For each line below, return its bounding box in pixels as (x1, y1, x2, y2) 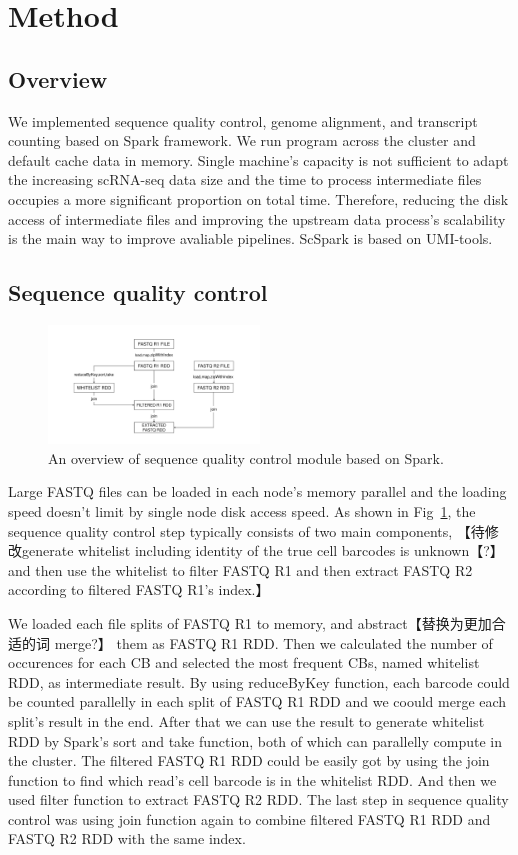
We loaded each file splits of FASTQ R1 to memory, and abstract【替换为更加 (8, 612, 492, 633)
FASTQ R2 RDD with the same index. (8, 828, 246, 849)
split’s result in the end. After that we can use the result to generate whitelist (8, 710, 485, 731)
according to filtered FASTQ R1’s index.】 (8, 579, 270, 600)
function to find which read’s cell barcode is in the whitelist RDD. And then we (8, 769, 497, 790)
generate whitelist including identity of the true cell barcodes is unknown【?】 (21, 540, 504, 561)
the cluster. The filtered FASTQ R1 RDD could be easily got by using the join (8, 750, 490, 771)
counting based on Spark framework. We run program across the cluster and (8, 130, 476, 151)
